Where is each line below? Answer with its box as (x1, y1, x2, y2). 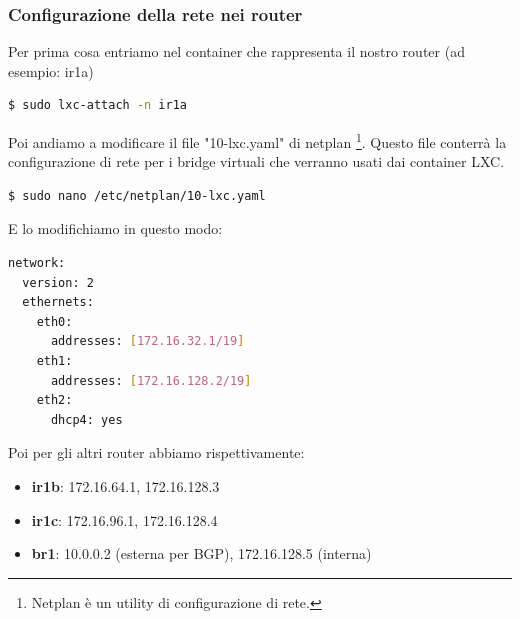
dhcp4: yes (50, 412, 123, 427)
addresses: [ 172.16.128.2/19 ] (50, 373, 252, 388)
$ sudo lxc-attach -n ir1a (8, 98, 187, 113)
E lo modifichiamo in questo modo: (8, 218, 223, 239)
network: (8, 256, 66, 271)
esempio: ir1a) (8, 60, 94, 81)
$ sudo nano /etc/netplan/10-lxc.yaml (8, 188, 266, 203)
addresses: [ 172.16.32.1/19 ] (50, 334, 245, 349)
